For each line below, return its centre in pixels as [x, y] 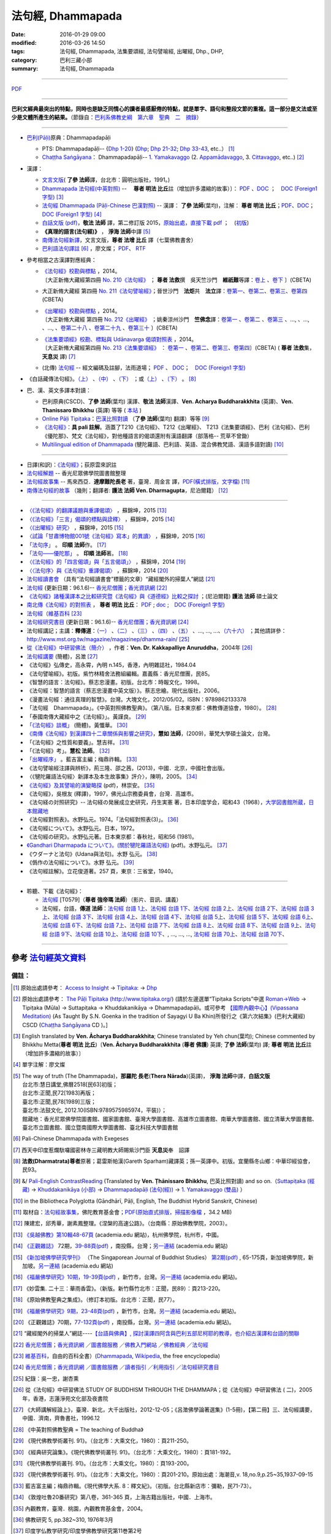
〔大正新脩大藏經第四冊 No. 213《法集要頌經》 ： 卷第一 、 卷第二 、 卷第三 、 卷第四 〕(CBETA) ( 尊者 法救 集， [178, 348]
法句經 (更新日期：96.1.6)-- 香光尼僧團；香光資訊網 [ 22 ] [97, 588]
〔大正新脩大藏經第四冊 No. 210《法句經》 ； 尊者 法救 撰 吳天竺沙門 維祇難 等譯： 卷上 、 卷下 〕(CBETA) [177, 280]
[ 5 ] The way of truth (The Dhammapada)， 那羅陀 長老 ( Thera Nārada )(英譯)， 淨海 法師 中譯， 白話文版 [142, 1076]
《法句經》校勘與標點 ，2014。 [81, 271]
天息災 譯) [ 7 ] [59, 357]
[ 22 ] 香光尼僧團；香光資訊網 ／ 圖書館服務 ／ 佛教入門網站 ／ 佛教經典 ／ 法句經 [111, 1344]
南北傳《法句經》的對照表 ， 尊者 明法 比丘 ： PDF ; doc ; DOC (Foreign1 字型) [126, 605]
